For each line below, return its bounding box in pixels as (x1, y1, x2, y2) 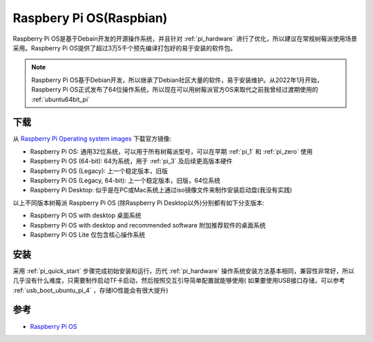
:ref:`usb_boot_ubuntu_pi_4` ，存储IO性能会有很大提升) (12, 286, 169, 294)
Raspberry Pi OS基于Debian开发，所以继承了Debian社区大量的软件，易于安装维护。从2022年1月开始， (31, 76, 324, 84)
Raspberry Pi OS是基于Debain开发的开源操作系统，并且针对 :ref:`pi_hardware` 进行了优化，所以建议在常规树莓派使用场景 (12, 34, 358, 43)
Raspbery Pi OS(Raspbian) (12, 10, 168, 26)
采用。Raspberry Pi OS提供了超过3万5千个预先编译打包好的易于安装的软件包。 (12, 43, 237, 52)
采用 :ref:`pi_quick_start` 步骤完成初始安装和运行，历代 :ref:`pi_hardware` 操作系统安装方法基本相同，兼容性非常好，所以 (12, 266, 355, 275)
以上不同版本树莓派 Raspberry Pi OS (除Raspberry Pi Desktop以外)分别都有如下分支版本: (12, 199, 265, 207)
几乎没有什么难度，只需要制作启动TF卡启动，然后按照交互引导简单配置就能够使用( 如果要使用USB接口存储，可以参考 (12, 276, 345, 285)
